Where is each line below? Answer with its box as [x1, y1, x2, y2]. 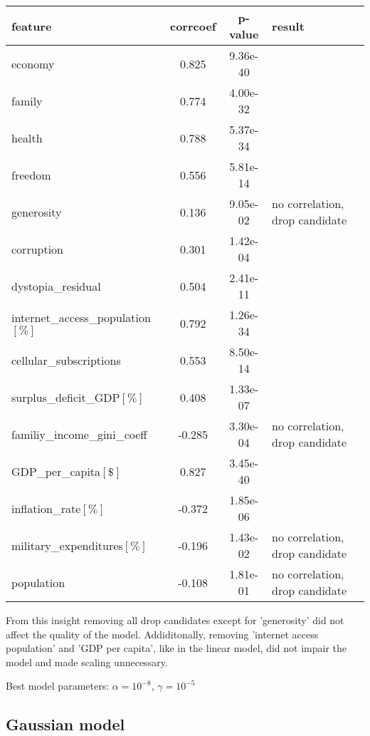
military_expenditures [11, 537, 123, 554]
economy [11, 55, 55, 72]
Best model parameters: [6, 678, 110, 693]
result [272, 17, 305, 34]
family [11, 92, 43, 109]
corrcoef [169, 17, 216, 34]
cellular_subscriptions [11, 351, 121, 368]
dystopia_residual [11, 277, 101, 294]
